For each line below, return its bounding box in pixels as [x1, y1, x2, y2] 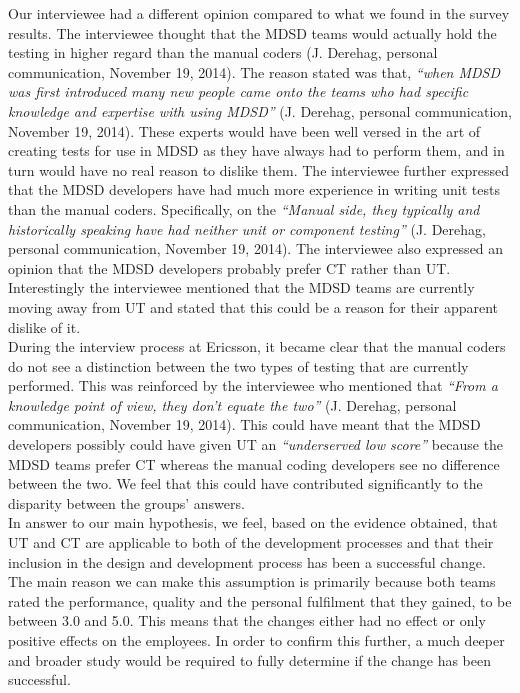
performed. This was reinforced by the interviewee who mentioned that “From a [8, 375, 498, 396]
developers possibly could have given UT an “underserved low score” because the [8, 434, 504, 455]
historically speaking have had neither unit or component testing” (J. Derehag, [8, 218, 486, 239]
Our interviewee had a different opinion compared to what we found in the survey [8, 3, 510, 23]
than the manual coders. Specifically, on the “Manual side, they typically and [8, 198, 480, 219]
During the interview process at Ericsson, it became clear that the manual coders [8, 336, 506, 357]
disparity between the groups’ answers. [8, 492, 245, 513]
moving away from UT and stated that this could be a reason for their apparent [8, 296, 499, 317]
